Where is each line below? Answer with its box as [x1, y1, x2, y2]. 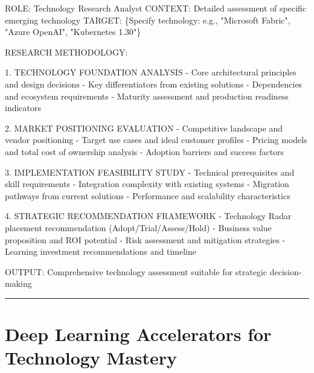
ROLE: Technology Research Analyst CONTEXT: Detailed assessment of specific [5, 2, 307, 14]
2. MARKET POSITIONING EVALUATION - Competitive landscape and [5, 121, 283, 134]
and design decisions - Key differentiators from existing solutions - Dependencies [5, 77, 303, 90]
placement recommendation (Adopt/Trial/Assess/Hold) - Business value [5, 221, 272, 234]
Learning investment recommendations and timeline [5, 245, 196, 258]
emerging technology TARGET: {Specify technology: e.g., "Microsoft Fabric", [5, 13, 290, 26]
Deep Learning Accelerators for [5, 322, 272, 346]
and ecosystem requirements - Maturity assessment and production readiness [5, 89, 289, 102]
